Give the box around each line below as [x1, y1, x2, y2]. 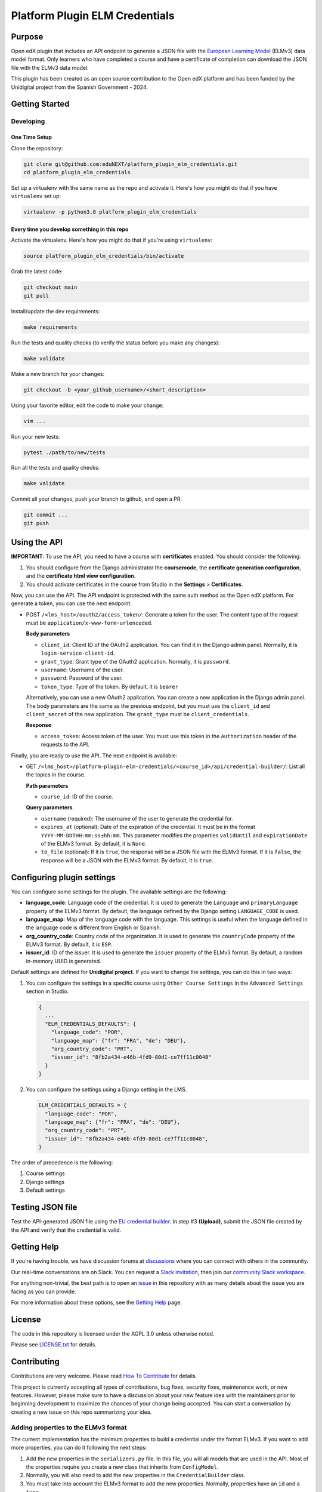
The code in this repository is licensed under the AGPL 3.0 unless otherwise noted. [11, 1330, 215, 1337]
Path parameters [26, 782, 69, 789]
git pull [23, 292, 49, 299]
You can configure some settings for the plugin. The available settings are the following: [11, 888, 227, 895]
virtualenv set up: [11, 193, 61, 200]
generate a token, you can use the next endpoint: [11, 600, 132, 607]
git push [23, 520, 49, 526]
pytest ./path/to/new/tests [23, 449, 106, 456]
